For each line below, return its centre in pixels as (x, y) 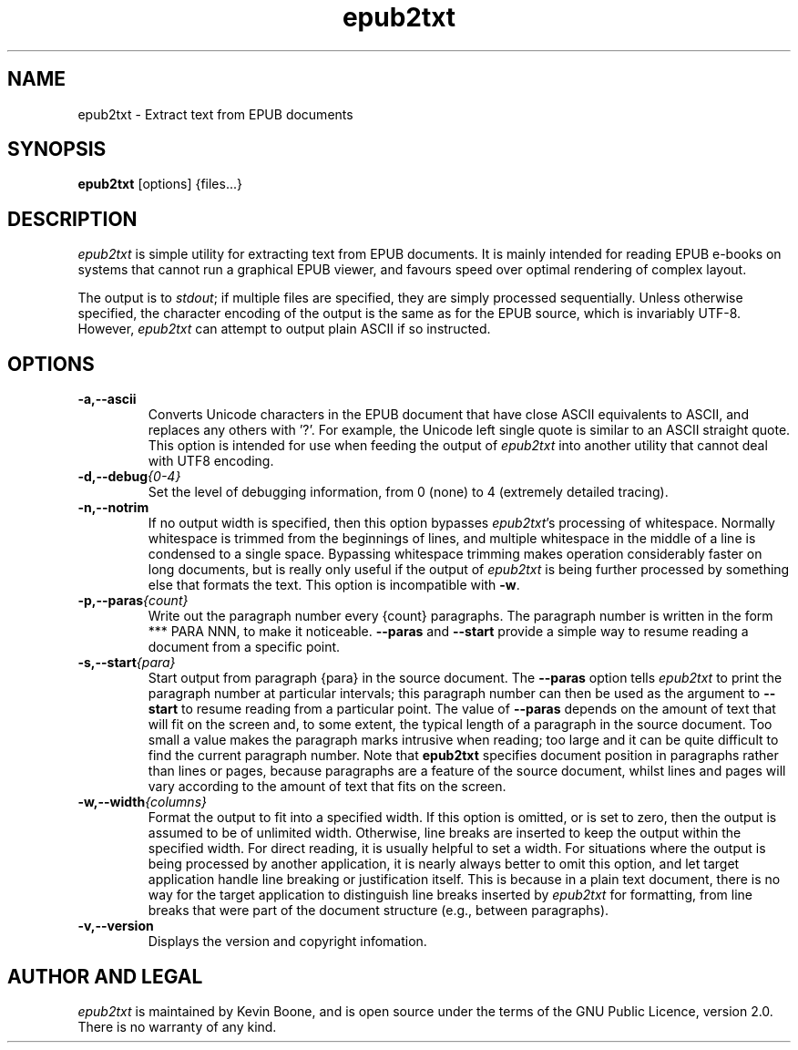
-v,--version (116, 926)
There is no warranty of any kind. (177, 1026)
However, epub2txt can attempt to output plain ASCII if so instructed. (284, 329)
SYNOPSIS (57, 149)
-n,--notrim (113, 508)
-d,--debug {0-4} (129, 477)
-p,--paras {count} (133, 601)
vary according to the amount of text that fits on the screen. (327, 787)
